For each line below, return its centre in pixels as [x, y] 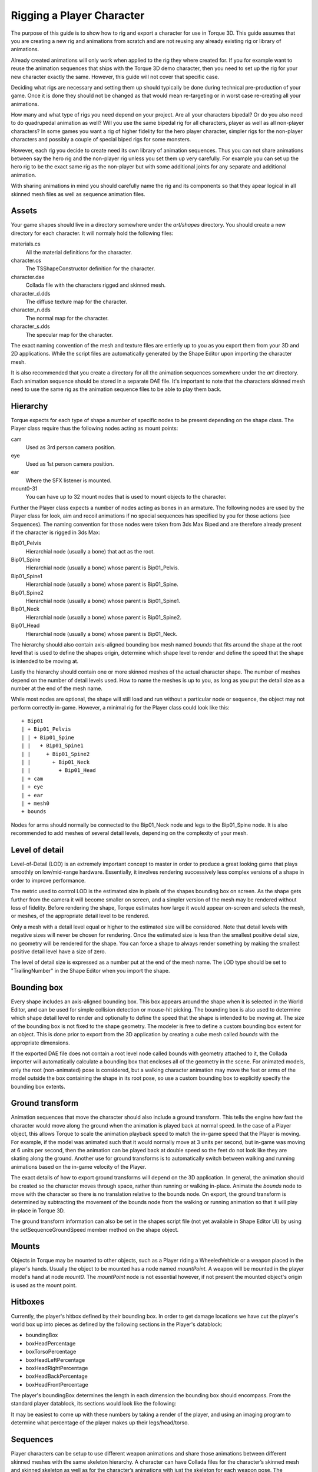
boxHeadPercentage [51, 1343]
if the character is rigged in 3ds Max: [56, 532]
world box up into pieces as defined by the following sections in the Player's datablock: [117, 1324]
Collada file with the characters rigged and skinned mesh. [96, 285]
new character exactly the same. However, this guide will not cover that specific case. [115, 77]
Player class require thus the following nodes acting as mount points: [95, 428]
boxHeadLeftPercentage [55, 1360]
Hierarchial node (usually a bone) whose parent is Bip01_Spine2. [104, 617]
